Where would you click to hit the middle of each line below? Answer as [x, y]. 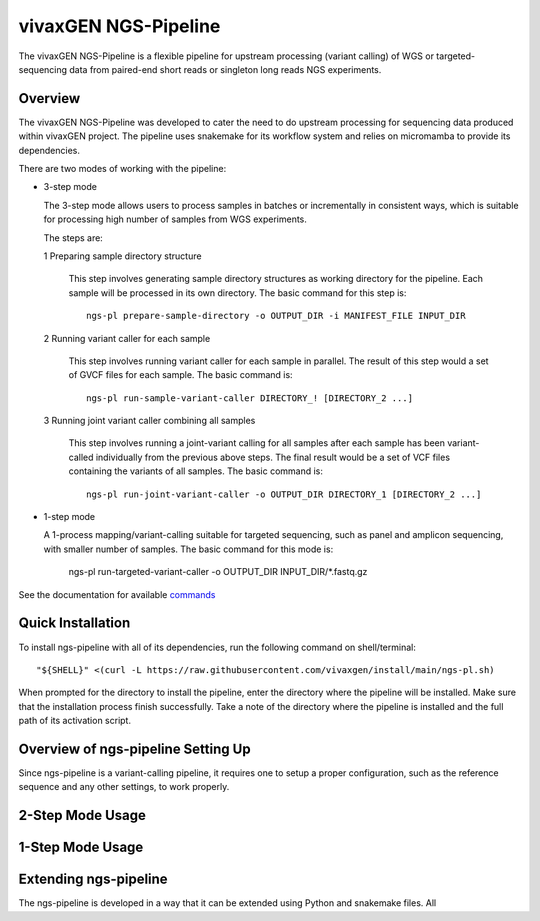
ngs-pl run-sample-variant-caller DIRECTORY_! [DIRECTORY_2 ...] [250, 398]
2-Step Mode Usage [82, 815]
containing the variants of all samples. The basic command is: [196, 471]
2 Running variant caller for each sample [127, 338]
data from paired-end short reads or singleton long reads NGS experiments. [225, 69]
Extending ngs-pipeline [93, 879]
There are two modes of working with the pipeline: [122, 169]
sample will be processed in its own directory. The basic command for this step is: [237, 292]
